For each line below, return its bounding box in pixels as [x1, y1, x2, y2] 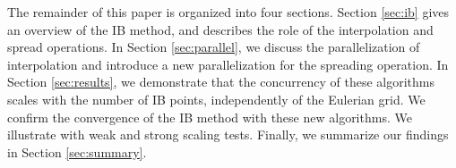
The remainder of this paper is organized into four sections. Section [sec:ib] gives [7, 3, 450, 21]
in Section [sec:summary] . [7, 142, 147, 161]
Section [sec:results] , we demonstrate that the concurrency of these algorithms [7, 72, 435, 91]
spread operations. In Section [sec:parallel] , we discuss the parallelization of [7, 38, 420, 56]
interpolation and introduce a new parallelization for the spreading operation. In [7, 55, 449, 73]
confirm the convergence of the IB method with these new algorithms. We [7, 107, 412, 126]
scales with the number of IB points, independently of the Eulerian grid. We [7, 89, 426, 108]
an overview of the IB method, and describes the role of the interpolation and [7, 20, 434, 38]
